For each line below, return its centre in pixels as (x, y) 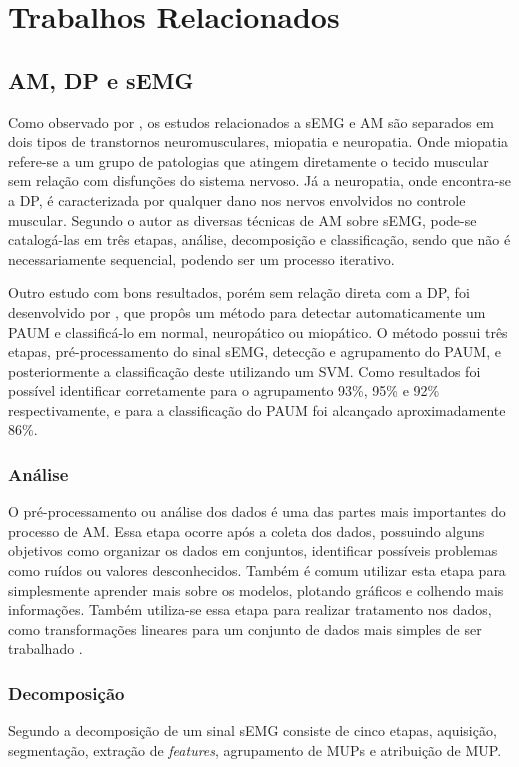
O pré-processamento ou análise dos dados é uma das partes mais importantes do (257, 511)
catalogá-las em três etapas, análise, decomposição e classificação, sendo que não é (259, 239)
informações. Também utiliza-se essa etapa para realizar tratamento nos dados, (250, 609)
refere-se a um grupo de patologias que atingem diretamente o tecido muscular (248, 160)
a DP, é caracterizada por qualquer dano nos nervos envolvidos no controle (237, 199)
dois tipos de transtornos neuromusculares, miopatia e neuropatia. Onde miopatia (258, 141)
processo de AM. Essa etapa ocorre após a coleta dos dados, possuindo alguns (246, 530)
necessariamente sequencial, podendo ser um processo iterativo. (201, 258)
